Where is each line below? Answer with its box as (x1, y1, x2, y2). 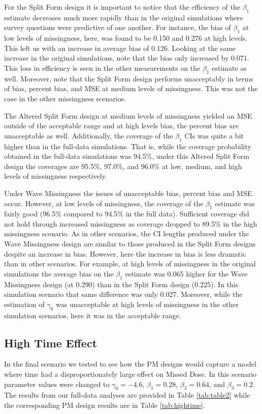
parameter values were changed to (4, 378, 110, 389)
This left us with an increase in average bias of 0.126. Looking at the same (4, 42, 236, 53)
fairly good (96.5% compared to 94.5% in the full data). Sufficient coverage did (4, 208, 249, 219)
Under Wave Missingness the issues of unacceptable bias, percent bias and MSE (4, 187, 252, 198)
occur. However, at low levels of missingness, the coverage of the (4, 198, 204, 208)
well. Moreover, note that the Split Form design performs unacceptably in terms (4, 73, 253, 84)
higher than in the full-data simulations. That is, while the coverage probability (4, 141, 251, 151)
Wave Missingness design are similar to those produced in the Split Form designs (4, 238, 256, 249)
